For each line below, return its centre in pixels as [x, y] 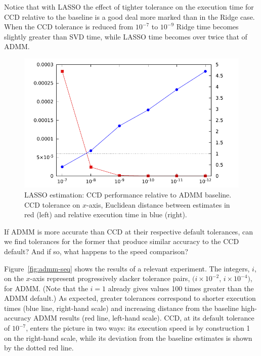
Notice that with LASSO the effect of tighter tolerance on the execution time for [129, 7]
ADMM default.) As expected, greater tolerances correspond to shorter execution [130, 298]
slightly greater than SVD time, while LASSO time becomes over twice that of [126, 36]
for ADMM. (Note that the [46, 288]
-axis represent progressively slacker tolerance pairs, [110, 278]
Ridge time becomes [207, 27]
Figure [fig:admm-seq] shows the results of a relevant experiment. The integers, [127, 268]
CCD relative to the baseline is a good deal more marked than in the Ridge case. [129, 16]
